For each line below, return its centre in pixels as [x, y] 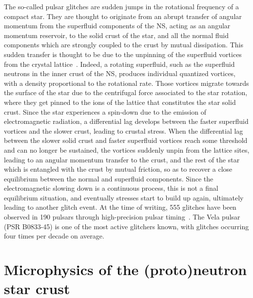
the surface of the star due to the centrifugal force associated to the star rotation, [126, 92]
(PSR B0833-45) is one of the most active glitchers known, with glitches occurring [126, 226]
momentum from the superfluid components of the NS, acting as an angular [117, 26]
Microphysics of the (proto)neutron [126, 269]
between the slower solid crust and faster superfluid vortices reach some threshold [126, 140]
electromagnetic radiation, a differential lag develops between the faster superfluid [126, 121]
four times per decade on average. [54, 236]
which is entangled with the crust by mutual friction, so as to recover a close [118, 169]
